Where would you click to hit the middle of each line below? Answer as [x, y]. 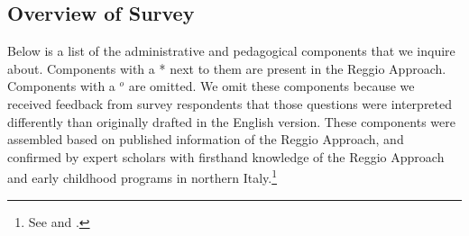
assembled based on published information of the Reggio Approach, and [206, 139]
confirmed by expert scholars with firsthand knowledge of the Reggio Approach [226, 156]
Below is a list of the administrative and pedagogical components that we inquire [231, 51]
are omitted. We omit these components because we [271, 86]
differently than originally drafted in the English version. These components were [231, 121]
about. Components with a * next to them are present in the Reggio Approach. [227, 68]
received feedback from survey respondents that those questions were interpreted [230, 103]
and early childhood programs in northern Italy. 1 [143, 177]
